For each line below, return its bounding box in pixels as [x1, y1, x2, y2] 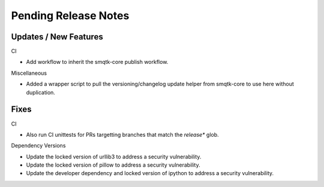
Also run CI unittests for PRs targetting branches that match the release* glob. [26, 131, 219, 138]
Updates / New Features [11, 32, 103, 42]
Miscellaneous [11, 69, 47, 76]
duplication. [26, 88, 55, 96]
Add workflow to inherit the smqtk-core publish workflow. [26, 59, 169, 66]
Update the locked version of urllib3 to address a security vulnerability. [26, 153, 202, 160]
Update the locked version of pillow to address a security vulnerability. [26, 161, 200, 168]
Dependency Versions [11, 142, 66, 149]
